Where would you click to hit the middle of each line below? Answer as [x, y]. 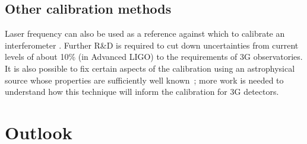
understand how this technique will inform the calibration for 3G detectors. [142, 92]
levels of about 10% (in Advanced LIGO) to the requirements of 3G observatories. [154, 57]
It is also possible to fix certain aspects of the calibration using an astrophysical [150, 68]
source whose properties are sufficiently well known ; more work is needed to [144, 80]
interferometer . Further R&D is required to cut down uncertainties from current [152, 45]
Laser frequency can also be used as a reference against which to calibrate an [145, 33]
